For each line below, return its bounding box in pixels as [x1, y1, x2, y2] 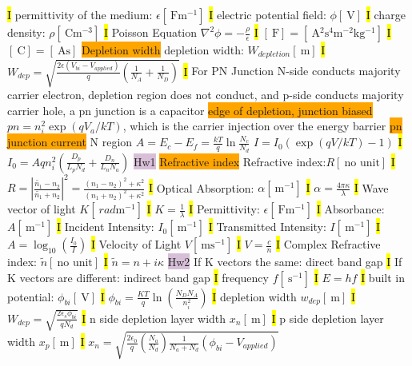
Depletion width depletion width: [81, 42, 244, 58]
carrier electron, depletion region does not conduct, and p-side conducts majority [7, 86, 404, 102]
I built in [361, 269, 405, 285]
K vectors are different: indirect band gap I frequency [7, 269, 269, 285]
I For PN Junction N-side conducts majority [183, 62, 401, 79]
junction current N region [7, 133, 133, 150]
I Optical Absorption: [148, 179, 254, 196]
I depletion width [212, 288, 297, 304]
